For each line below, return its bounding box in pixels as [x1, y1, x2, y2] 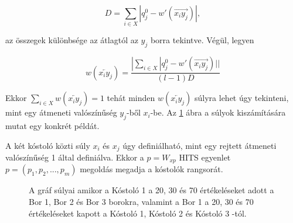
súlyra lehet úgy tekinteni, [195, 92, 289, 104]
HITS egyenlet [179, 151, 231, 163]
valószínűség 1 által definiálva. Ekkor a [5, 151, 144, 163]
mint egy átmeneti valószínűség [5, 106, 117, 119]
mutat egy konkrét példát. [5, 119, 100, 131]
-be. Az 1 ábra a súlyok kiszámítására [150, 106, 286, 119]
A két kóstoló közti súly [5, 139, 90, 151]
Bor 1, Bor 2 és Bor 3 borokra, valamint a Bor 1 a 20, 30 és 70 [29, 196, 254, 208]
